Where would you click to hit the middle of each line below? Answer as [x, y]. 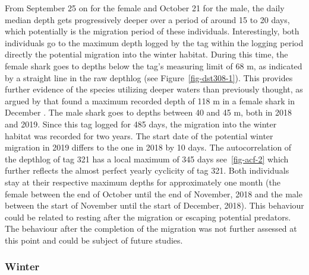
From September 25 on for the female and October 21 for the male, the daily [145, 8]
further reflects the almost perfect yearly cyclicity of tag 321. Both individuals [147, 170]
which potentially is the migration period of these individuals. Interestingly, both [152, 31]
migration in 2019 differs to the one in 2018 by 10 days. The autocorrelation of [148, 147]
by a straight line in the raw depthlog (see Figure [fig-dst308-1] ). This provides [149, 77]
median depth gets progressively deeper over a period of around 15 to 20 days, [147, 19]
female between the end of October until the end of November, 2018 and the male [154, 194]
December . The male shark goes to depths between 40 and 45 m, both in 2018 [149, 112]
